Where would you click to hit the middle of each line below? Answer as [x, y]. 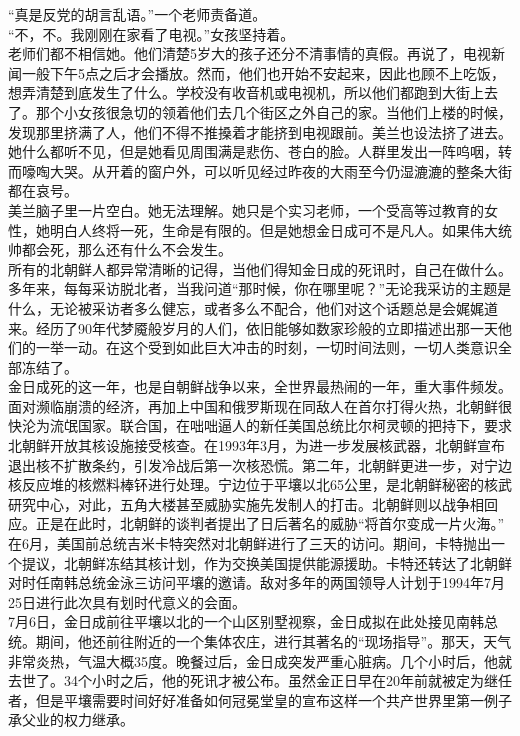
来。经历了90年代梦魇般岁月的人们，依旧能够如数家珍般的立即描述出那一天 [253, 327]
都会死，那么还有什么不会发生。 [126, 249]
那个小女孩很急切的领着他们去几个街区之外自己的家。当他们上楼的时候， [273, 111]
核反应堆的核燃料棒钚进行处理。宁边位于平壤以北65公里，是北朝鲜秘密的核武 [260, 484]
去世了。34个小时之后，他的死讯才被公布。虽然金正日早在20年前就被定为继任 [260, 680]
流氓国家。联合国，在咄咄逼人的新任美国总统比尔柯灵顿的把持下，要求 [280, 425]
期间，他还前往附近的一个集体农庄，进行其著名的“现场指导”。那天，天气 [273, 641]
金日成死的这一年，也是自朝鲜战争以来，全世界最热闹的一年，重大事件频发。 [260, 386]
